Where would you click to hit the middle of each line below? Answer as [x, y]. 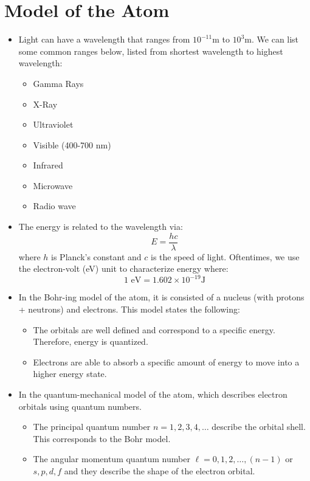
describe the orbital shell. [259, 427]
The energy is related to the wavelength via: [101, 227]
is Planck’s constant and [96, 256]
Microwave [53, 185]
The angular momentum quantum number [112, 459]
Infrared [48, 165]
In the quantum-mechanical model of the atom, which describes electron [153, 394]
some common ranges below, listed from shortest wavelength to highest [151, 51]
